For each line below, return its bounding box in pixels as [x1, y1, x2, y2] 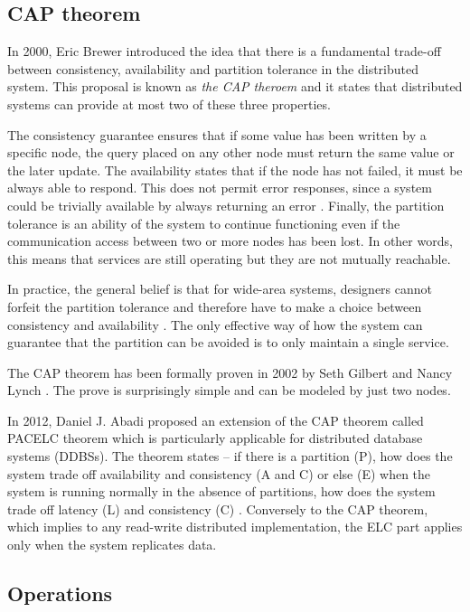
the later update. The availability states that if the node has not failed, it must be [7, 160, 463, 179]
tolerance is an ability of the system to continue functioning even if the [7, 213, 400, 232]
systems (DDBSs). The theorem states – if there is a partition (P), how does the [7, 447, 453, 466]
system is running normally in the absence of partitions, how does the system [7, 482, 436, 501]
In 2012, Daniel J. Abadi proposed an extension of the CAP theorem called [7, 410, 424, 429]
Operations [7, 579, 113, 607]
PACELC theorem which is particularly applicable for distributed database [7, 428, 423, 447]
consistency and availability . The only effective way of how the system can [7, 315, 423, 334]
